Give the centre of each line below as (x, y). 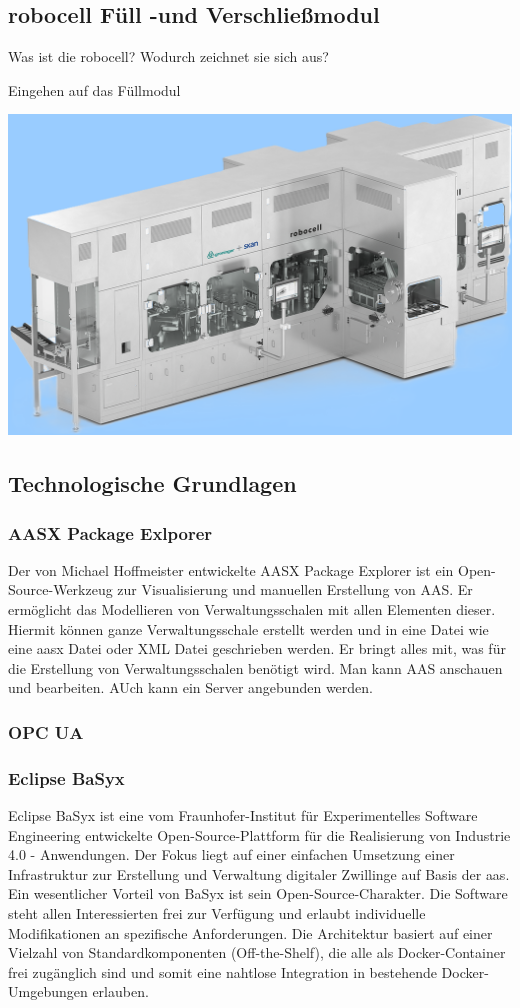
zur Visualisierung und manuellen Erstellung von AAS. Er (295, 589)
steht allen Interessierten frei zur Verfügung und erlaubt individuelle (217, 913)
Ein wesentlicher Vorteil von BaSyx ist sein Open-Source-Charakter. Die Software (258, 893)
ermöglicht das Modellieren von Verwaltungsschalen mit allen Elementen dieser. (252, 609)
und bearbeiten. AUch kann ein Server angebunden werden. (190, 687)
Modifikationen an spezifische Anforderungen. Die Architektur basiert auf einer (250, 932)
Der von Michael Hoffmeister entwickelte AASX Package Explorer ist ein (231, 569)
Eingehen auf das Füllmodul (94, 89)
